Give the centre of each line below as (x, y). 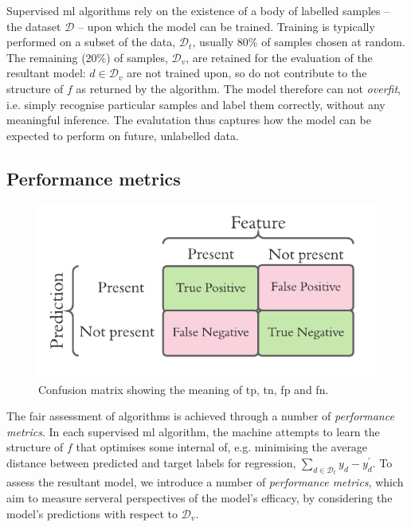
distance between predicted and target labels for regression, (151, 463)
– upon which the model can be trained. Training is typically (227, 26)
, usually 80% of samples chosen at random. (299, 42)
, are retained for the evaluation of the (279, 57)
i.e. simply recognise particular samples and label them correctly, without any (196, 104)
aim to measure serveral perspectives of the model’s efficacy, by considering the (200, 498)
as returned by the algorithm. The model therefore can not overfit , (238, 88)
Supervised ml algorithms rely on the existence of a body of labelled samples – (198, 10)
